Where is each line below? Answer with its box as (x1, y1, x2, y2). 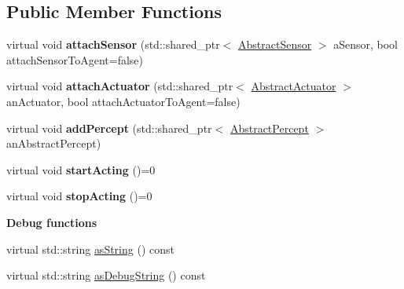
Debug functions (6, 214, 97, 230)
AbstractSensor (238, 36, 312, 53)
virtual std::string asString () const (6, 240, 174, 257)
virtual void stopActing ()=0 (6, 188, 152, 204)
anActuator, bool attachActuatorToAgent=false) (6, 93, 241, 109)
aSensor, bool (333, 36, 398, 53)
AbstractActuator (251, 78, 336, 94)
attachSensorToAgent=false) (6, 51, 144, 68)
